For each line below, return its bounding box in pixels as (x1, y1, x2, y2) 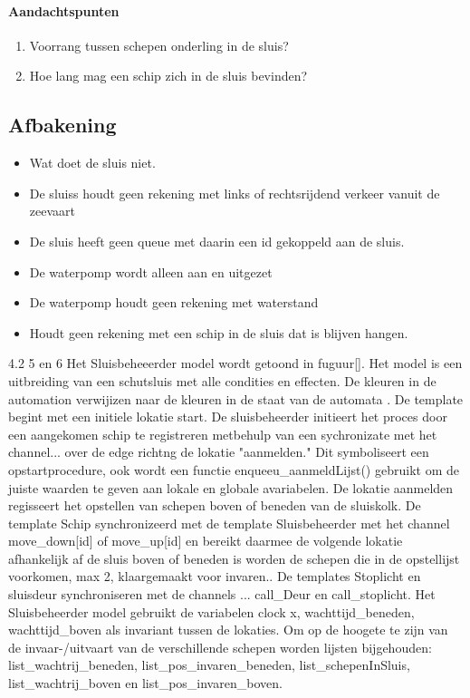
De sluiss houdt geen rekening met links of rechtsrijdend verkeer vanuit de (29, 183, 440, 202)
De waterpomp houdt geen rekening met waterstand (29, 293, 319, 312)
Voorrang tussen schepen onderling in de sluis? (29, 35, 289, 54)
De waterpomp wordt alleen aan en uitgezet (29, 262, 273, 281)
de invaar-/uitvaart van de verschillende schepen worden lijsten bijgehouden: (8, 637, 432, 656)
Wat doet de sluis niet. (29, 153, 156, 172)
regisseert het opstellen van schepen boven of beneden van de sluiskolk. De (8, 496, 421, 515)
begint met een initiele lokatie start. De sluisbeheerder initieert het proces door (8, 407, 447, 426)
